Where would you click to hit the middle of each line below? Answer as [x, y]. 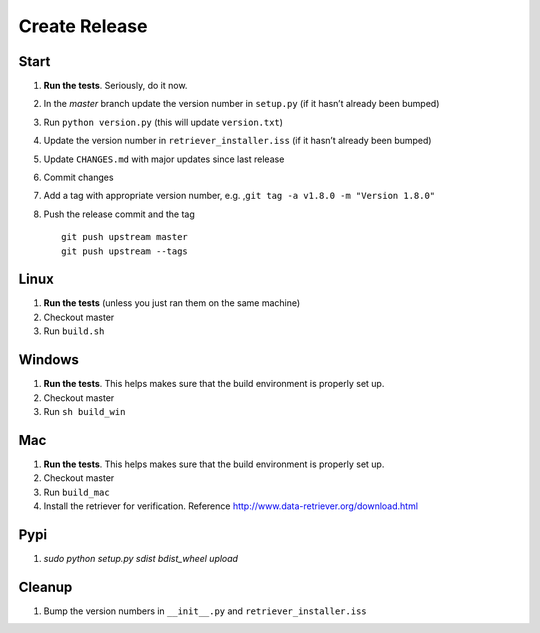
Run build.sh [74, 331]
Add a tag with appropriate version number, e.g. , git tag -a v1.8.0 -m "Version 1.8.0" [239, 196]
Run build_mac [76, 492]
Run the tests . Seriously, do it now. [115, 86]
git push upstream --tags [125, 251]
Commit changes [78, 177]
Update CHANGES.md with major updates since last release [164, 159]
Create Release [83, 26]
